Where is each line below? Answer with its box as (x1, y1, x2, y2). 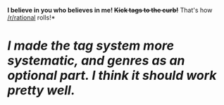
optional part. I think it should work (7, 68, 217, 83)
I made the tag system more (7, 38, 175, 54)
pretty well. (7, 83, 75, 99)
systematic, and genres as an (7, 52, 185, 69)
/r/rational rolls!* (7, 13, 56, 22)
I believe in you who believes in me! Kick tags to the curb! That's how (7, 6, 213, 14)
